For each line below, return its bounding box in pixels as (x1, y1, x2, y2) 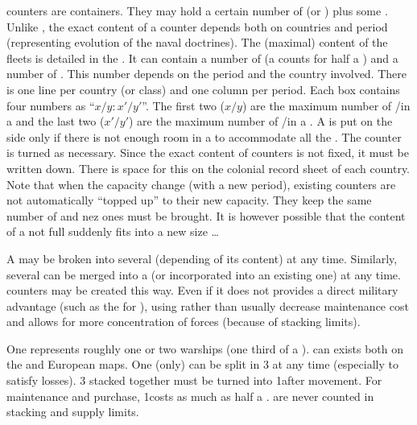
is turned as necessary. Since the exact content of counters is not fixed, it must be (6, 144, 409, 161)
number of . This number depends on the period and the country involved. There (6, 65, 407, 82)
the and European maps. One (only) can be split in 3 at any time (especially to (6, 356, 398, 373)
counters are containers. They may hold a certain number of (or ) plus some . (6, 2, 388, 19)
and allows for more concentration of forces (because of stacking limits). (6, 313, 361, 330)
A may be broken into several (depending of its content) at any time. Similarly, (6, 250, 398, 266)
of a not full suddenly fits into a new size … (6, 223, 219, 240)
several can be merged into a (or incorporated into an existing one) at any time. (6, 266, 401, 283)
